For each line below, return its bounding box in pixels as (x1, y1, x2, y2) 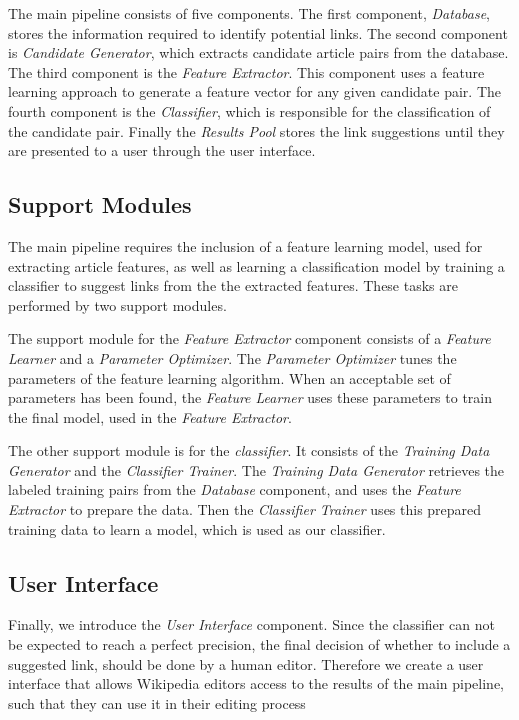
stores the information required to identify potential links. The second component (8, 22, 508, 43)
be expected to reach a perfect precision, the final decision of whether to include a (8, 634, 511, 655)
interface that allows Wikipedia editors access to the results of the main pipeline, (8, 673, 505, 694)
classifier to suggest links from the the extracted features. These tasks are (8, 275, 458, 296)
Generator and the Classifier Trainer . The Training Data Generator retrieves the (8, 459, 505, 480)
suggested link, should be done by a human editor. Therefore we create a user (8, 653, 484, 674)
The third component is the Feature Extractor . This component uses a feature (8, 61, 485, 82)
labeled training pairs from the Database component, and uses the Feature (8, 479, 461, 500)
